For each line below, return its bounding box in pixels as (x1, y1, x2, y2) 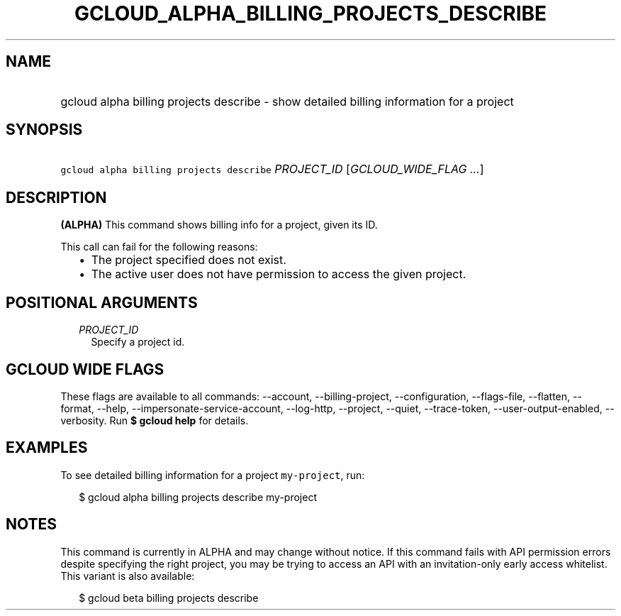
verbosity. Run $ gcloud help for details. (60, 414, 249, 427)
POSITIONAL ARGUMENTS (6, 293, 198, 312)
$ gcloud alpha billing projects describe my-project (79, 490, 317, 503)
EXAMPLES (6, 439, 88, 457)
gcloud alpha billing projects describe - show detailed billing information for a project (60, 94, 514, 109)
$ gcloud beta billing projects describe (79, 591, 259, 604)
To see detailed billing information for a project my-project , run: (60, 468, 365, 481)
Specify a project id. (91, 336, 185, 348)
